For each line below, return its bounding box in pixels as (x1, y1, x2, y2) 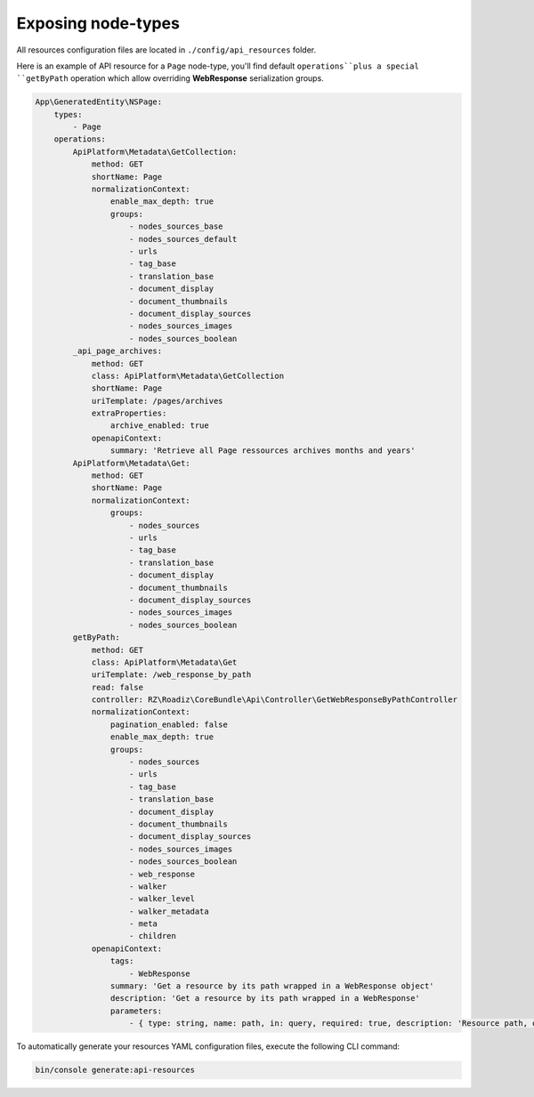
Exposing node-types (16, 13, 180, 33)
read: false (91, 682, 144, 692)
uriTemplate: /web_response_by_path (91, 670, 252, 680)
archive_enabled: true (109, 421, 209, 431)
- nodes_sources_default (129, 234, 238, 244)
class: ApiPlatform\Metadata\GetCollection (91, 370, 285, 381)
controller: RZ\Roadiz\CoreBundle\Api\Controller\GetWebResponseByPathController (91, 695, 458, 705)
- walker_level (129, 894, 196, 904)
